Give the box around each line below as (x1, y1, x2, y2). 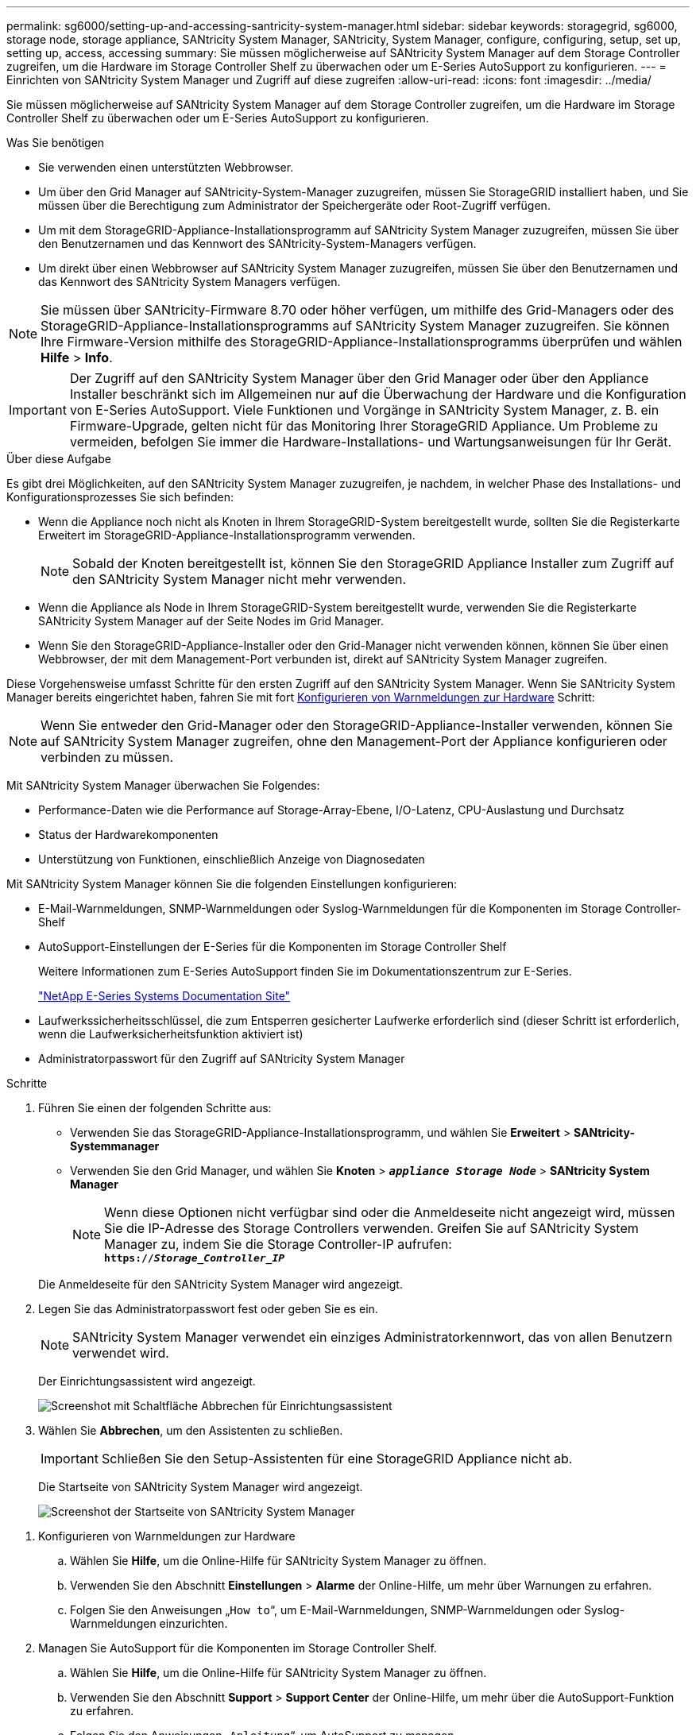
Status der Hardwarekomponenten (38, 828, 218, 841)
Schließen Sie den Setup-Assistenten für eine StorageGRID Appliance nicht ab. (101, 1451, 573, 1466)
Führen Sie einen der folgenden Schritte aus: (38, 1101, 272, 1115)
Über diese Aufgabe (6, 452, 111, 466)
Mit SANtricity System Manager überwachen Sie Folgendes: (6, 779, 320, 792)
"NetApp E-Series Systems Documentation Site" (38, 989, 291, 1003)
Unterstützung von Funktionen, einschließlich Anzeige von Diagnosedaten (38, 852, 425, 866)
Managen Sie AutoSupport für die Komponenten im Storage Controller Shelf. (38, 1641, 437, 1655)
